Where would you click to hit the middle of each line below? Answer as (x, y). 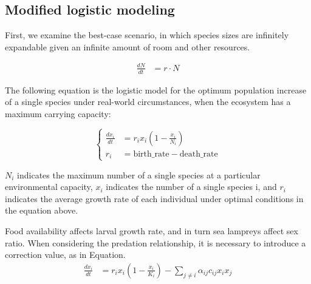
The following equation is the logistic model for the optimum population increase (156, 90)
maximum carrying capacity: (58, 113)
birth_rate (151, 154)
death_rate (199, 154)
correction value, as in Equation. (65, 255)
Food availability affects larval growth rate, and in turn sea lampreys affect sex (152, 230)
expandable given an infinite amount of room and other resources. (128, 46)
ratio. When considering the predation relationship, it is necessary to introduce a (155, 242)
